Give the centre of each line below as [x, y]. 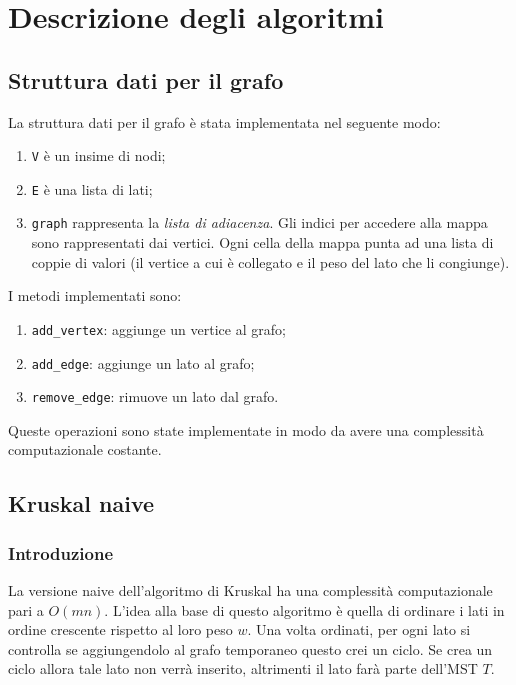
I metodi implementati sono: [95, 295]
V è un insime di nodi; [98, 155]
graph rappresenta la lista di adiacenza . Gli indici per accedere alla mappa [259, 222]
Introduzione [61, 552]
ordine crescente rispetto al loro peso [120, 629]
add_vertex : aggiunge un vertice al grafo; [158, 328]
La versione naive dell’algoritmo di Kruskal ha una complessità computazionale [250, 590]
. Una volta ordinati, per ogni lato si [359, 629]
